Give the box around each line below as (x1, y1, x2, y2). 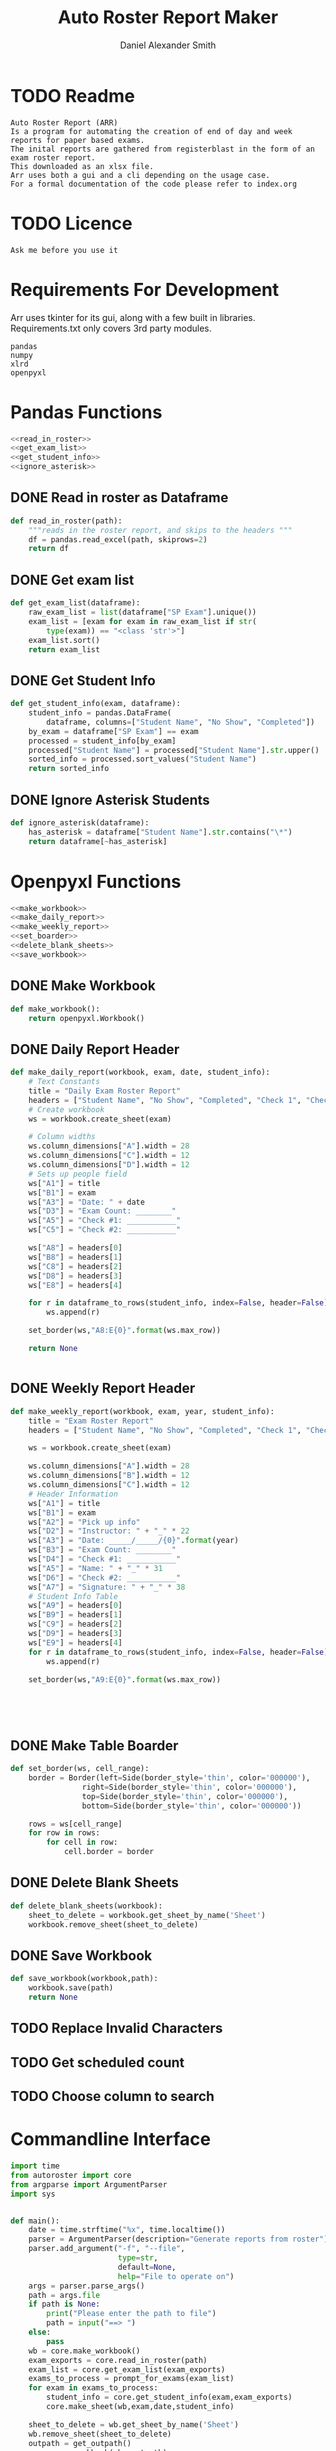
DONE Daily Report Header (10, 1041, 180, 1058)
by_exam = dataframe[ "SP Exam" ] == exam (28, 726, 199, 736)
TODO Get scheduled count (10, 2054, 185, 2071)
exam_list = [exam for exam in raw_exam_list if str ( (28, 616, 257, 626)
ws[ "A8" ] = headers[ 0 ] (28, 1243, 123, 1253)
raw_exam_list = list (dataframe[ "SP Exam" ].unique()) (28, 607, 257, 617)
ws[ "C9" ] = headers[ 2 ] (28, 1619, 123, 1630)
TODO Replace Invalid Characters (10, 2020, 223, 2037)
